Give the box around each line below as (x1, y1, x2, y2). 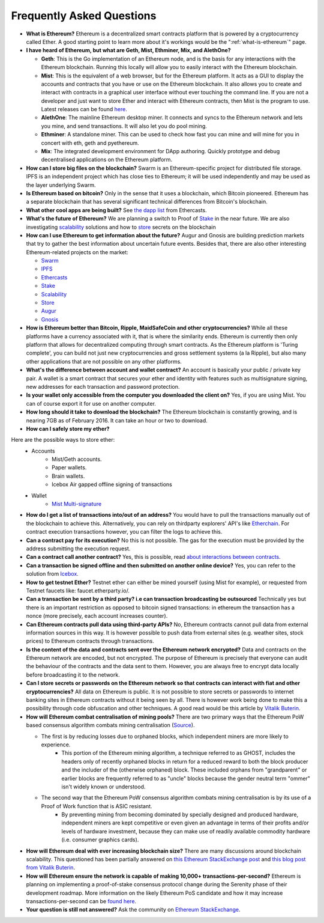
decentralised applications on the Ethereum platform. (41, 156, 173, 163)
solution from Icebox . (26, 570, 79, 577)
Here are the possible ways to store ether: (11, 436, 115, 443)
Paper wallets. (52, 464, 87, 471)
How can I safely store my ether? (26, 425, 110, 432)
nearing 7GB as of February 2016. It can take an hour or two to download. (26, 416, 208, 424)
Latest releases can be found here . (41, 106, 127, 113)
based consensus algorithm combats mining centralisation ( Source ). (26, 722, 195, 729)
